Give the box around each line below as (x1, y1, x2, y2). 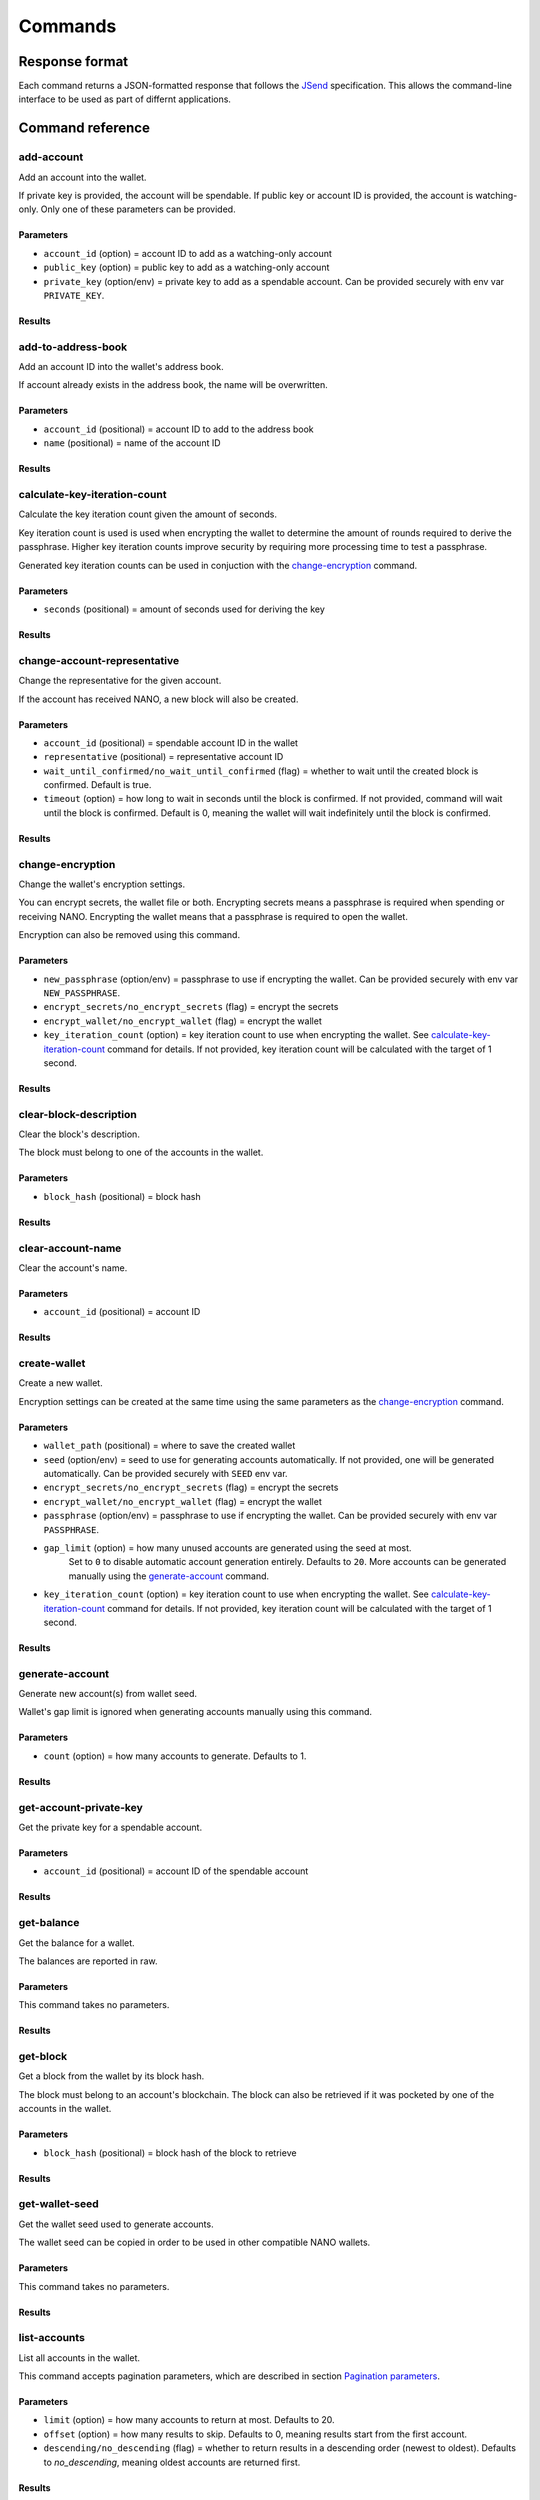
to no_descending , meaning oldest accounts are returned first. (43, 2456, 301, 2468)
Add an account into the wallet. (18, 171, 147, 183)
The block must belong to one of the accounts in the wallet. (18, 1146, 264, 1159)
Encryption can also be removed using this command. (18, 929, 240, 941)
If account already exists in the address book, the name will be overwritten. (18, 379, 329, 391)
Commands (18, 15, 117, 37)
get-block (18, 2050, 68, 2064)
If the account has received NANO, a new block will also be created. (18, 693, 299, 705)
